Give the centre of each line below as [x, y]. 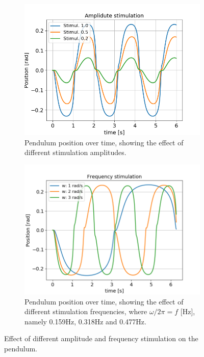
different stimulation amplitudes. [75, 152]
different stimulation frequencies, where [86, 311]
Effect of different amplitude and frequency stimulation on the [101, 338]
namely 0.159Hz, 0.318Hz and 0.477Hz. [85, 321]
